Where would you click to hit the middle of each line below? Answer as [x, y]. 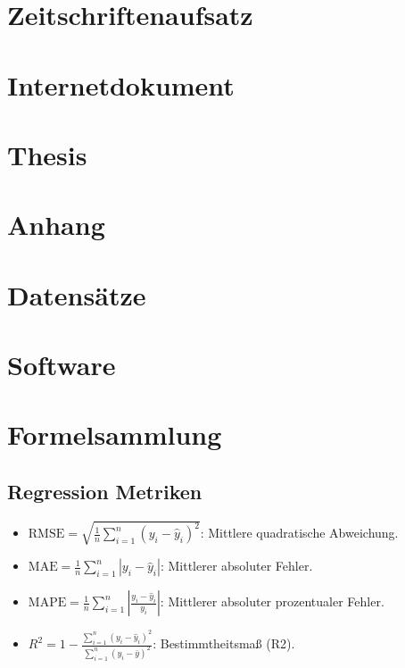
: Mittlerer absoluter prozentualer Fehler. [272, 601]
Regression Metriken [105, 492]
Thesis [47, 154]
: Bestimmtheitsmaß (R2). [224, 643]
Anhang [56, 225]
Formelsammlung [115, 434]
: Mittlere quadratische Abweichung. [299, 533]
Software [62, 365]
